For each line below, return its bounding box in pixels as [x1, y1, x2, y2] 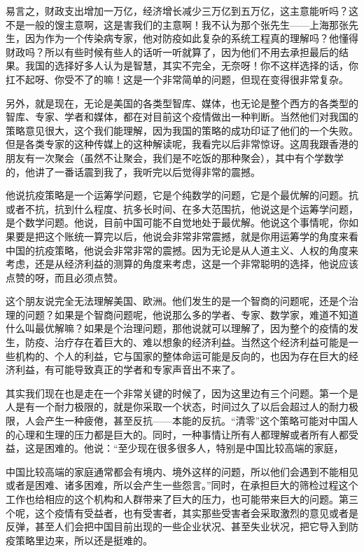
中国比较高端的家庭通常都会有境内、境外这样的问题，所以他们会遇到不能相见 [6, 464, 358, 478]
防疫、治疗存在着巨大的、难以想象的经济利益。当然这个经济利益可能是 [24, 335, 349, 350]
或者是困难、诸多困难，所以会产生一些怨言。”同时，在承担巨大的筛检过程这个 [6, 478, 358, 492]
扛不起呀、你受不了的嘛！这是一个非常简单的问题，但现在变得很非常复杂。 [6, 71, 349, 86]
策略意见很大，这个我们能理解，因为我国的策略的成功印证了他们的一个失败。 [6, 123, 358, 137]
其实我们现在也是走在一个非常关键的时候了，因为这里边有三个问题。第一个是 [6, 385, 358, 400]
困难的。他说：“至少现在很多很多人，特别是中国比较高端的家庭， [44, 441, 344, 455]
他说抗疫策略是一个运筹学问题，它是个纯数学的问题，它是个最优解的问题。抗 [6, 188, 358, 202]
